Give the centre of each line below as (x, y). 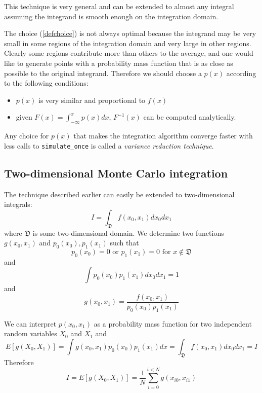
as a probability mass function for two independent (173, 323)
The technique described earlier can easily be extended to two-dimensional (119, 194)
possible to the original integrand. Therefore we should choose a (103, 73)
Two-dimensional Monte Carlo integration (116, 173)
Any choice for (27, 136)
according (241, 73)
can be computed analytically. (190, 117)
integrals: (18, 204)
